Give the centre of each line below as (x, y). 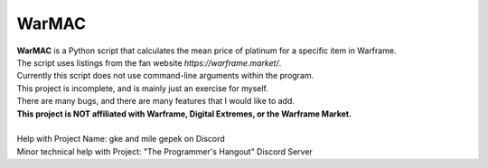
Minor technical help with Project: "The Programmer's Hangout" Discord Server (165, 151)
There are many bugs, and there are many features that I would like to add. (156, 101)
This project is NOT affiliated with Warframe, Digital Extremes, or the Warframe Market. (184, 114)
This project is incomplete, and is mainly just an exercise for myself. (142, 88)
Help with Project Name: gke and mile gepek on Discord (121, 139)
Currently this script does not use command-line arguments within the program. (165, 76)
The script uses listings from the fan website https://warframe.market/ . (149, 62)
